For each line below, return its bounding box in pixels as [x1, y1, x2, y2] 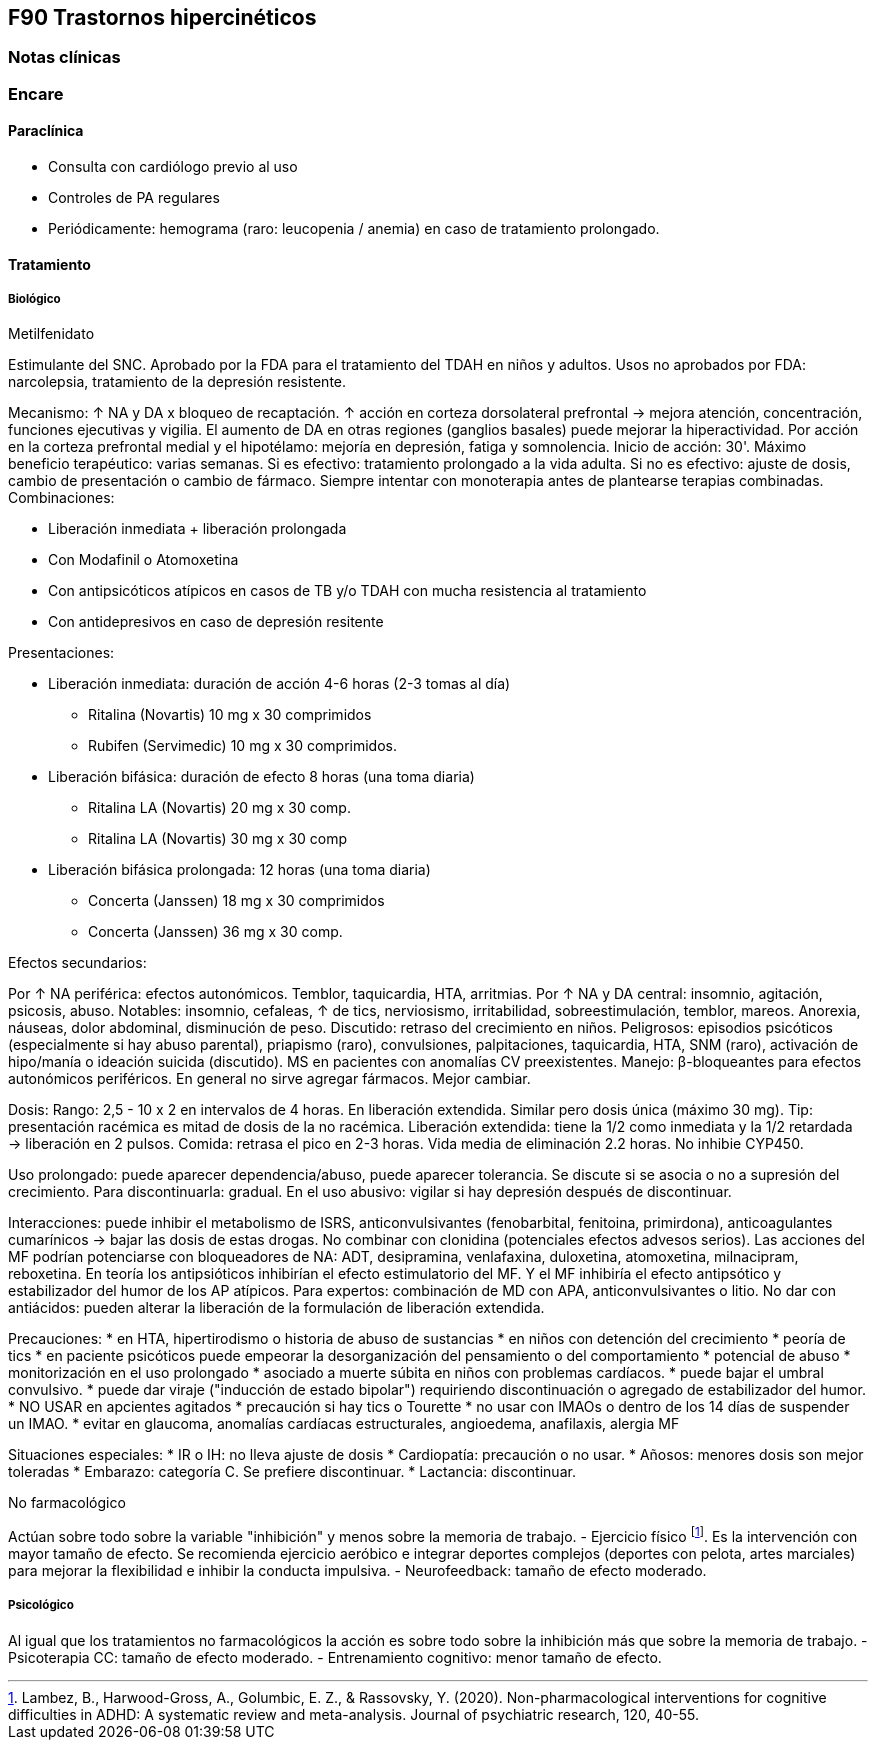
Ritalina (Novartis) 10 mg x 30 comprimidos [88, 706, 372, 724]
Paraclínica [8, 122, 84, 140]
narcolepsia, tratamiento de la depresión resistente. [8, 373, 347, 391]
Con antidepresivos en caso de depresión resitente [48, 613, 384, 631]
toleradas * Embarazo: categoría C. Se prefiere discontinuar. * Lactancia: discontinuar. [8, 1463, 576, 1481]
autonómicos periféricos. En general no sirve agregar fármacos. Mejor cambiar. [8, 1070, 531, 1088]
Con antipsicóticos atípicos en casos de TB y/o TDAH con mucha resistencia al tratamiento [48, 582, 647, 600]
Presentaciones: [8, 644, 115, 662]
